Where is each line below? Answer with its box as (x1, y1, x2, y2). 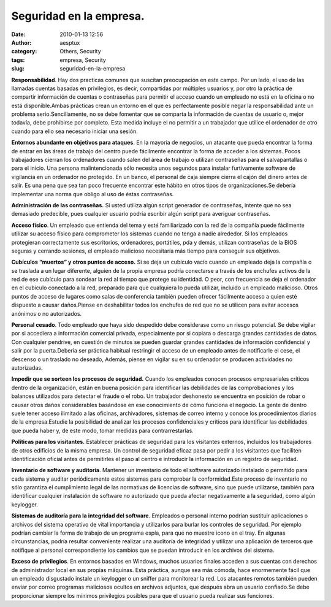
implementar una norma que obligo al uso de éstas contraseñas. (11, 190, 174, 197)
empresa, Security (59, 56, 107, 64)
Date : (11, 31, 26, 38)
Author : (11, 39, 32, 46)
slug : (11, 65, 25, 72)
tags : (11, 56, 25, 64)
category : (11, 48, 37, 55)
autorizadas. (11, 364, 43, 371)
